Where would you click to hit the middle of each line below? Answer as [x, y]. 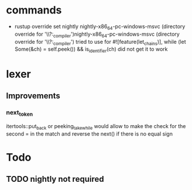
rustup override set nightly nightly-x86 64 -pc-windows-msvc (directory [100, 27]
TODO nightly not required [55, 179]
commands [34, 10]
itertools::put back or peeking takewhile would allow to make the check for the [96, 127]
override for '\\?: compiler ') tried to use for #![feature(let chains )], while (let [100, 42]
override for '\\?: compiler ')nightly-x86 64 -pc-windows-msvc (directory [97, 34]
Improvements [33, 96]
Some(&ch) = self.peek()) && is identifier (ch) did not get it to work [91, 50]
